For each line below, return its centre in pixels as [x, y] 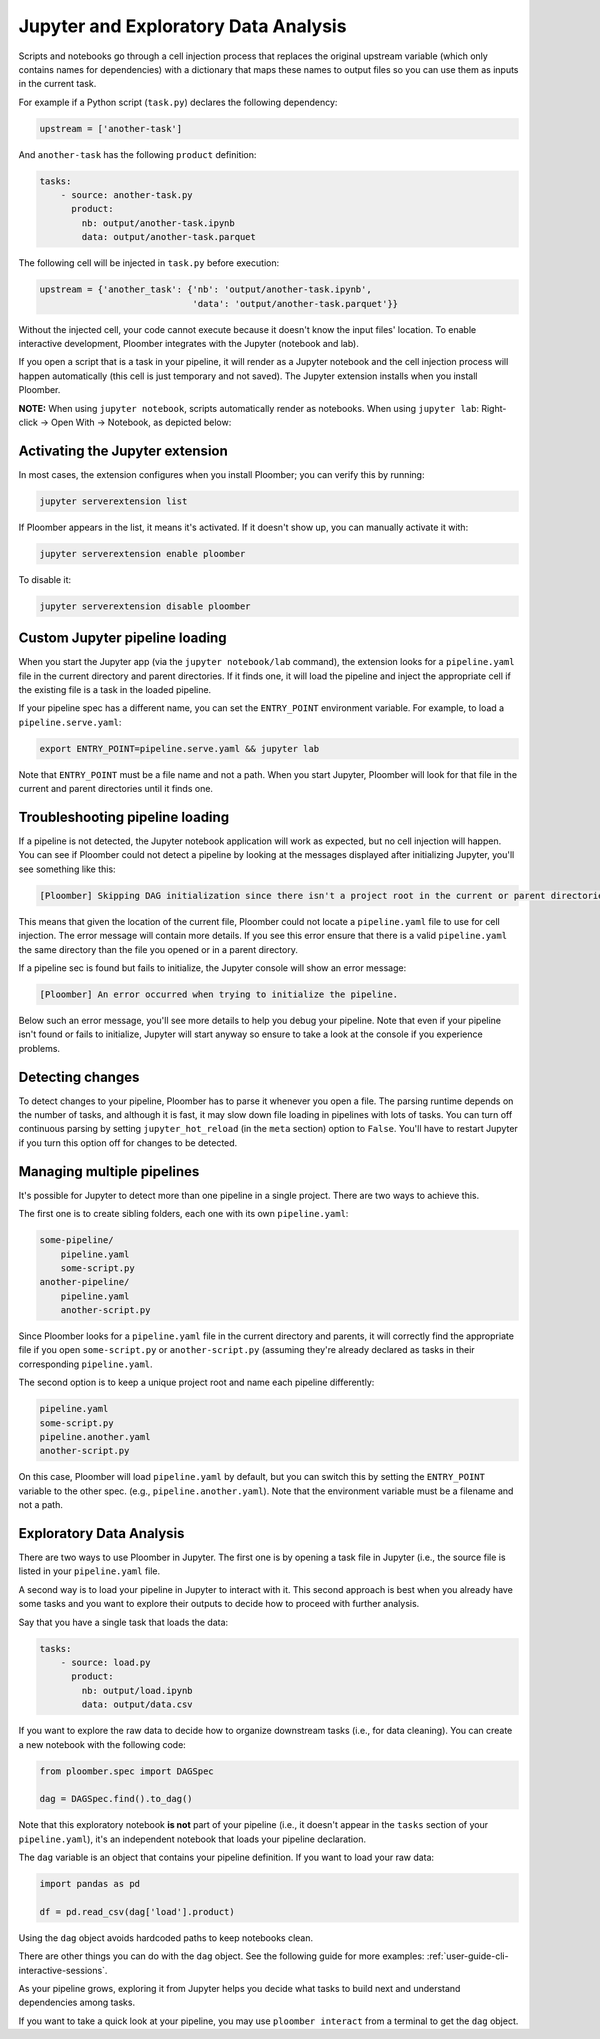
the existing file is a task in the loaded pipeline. [115, 690]
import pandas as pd [89, 1884]
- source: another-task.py [127, 195]
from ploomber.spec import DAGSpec [126, 1771]
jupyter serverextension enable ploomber [142, 553]
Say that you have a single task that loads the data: [123, 1622]
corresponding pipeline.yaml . [86, 1364]
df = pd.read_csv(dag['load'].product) [137, 1911]
